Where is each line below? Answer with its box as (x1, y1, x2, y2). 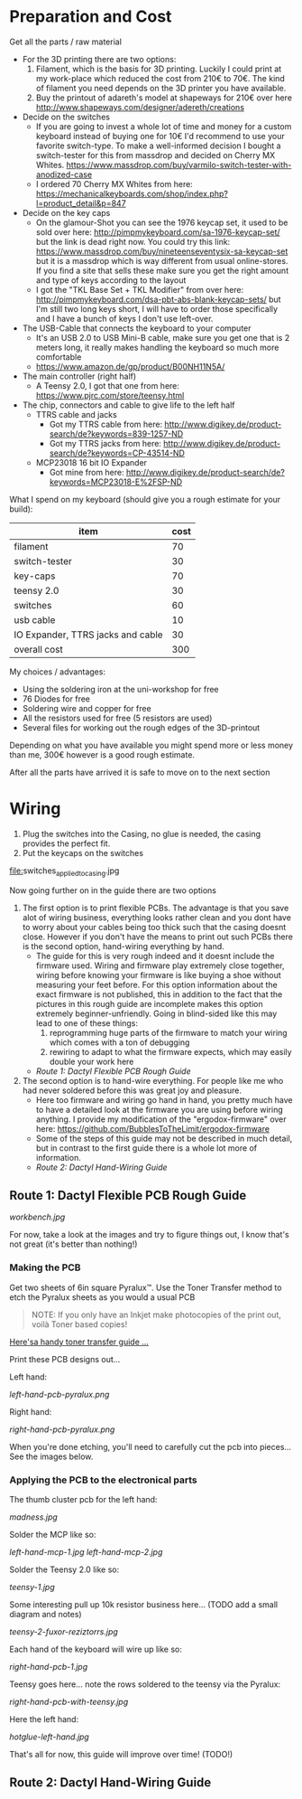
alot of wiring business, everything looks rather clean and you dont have (22, 911, 291, 923)
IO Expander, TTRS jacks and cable (14, 628, 164, 641)
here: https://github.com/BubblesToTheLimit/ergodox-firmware (35, 1123, 270, 1134)
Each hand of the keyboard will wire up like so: (9, 1644, 182, 1655)
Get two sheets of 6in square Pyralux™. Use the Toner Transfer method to (9, 1282, 282, 1293)
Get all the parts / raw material (9, 36, 122, 47)
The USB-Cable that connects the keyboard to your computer (22, 323, 252, 334)
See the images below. (9, 1451, 94, 1462)
